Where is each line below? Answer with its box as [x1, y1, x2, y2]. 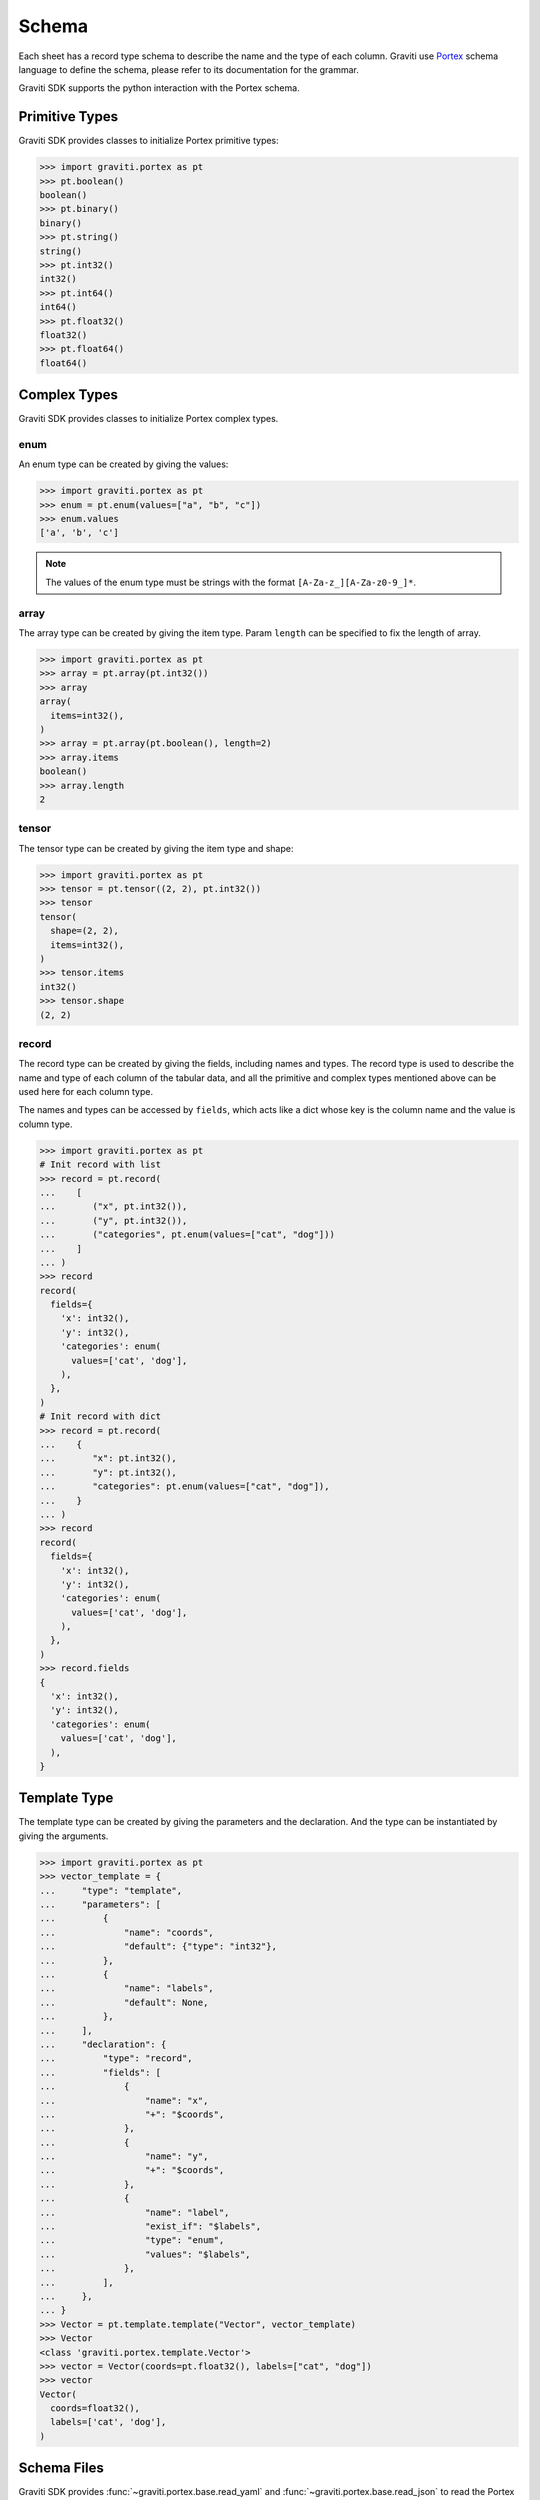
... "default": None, [39, 1996, 209, 2008]
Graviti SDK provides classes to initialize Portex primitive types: [18, 135, 279, 147]
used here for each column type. [18, 1086, 154, 1098]
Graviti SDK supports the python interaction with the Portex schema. [18, 82, 300, 94]
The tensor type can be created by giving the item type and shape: [18, 842, 294, 854]
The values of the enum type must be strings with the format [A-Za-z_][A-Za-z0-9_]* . [45, 576, 417, 588]
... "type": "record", [39, 2053, 194, 2064]
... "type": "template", [39, 1885, 183, 1896]
